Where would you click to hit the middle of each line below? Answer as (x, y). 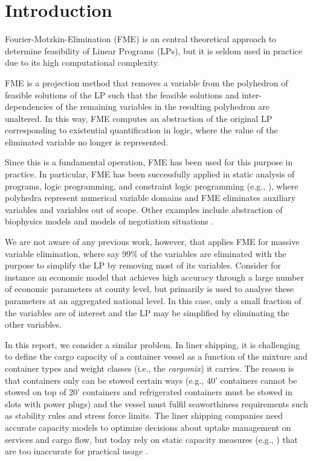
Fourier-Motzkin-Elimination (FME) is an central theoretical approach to (141, 39)
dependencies (29, 107)
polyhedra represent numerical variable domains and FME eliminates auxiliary (150, 198)
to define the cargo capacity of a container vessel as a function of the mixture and (156, 356)
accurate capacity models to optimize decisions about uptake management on (148, 427)
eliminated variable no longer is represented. (87, 141)
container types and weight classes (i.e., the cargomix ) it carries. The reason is (150, 368)
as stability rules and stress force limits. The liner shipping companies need (144, 415)
